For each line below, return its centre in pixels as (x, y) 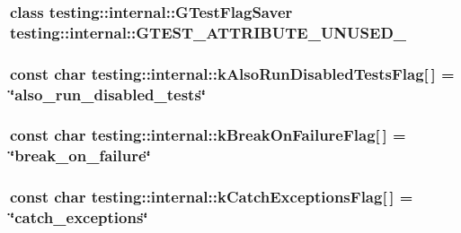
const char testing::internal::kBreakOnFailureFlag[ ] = (208, 135)
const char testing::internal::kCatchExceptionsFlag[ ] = (212, 197)
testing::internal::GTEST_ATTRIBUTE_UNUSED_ (208, 32)
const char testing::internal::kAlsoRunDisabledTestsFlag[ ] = (232, 73)
